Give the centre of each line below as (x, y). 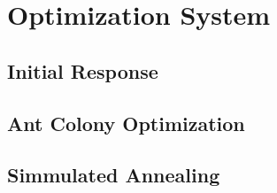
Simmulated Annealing (114, 175)
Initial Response (83, 70)
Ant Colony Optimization (126, 123)
